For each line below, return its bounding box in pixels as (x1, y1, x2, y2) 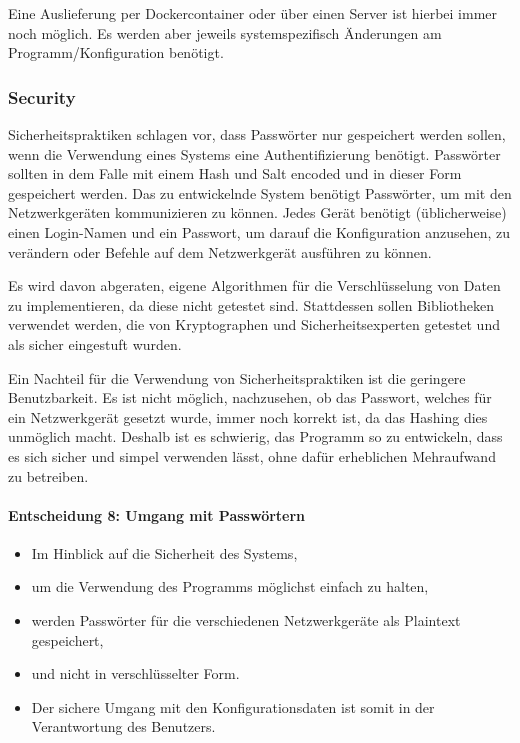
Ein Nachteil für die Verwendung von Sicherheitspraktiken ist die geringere (8, 367, 466, 388)
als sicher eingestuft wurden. (8, 333, 182, 354)
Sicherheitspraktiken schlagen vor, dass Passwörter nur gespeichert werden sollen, (8, 124, 506, 144)
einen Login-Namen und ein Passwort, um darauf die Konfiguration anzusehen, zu (8, 221, 511, 242)
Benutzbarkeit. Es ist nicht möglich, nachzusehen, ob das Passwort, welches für (8, 387, 492, 408)
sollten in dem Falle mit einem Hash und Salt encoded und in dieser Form (8, 163, 462, 184)
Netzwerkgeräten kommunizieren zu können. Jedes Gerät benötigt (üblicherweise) (8, 202, 507, 223)
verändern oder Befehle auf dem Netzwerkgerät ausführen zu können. (8, 241, 432, 262)
